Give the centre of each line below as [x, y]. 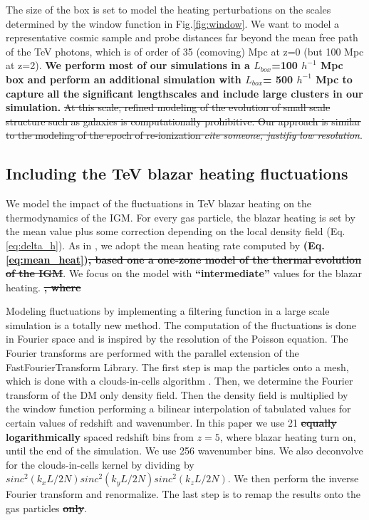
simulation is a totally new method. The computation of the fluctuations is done [181, 324]
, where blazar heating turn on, [288, 436]
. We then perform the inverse [293, 478]
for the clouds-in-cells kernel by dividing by [100, 464]
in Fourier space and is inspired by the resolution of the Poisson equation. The [177, 339]
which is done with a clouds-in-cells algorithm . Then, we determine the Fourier [180, 381]
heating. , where [43, 287]
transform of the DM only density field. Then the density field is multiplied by [177, 394]
